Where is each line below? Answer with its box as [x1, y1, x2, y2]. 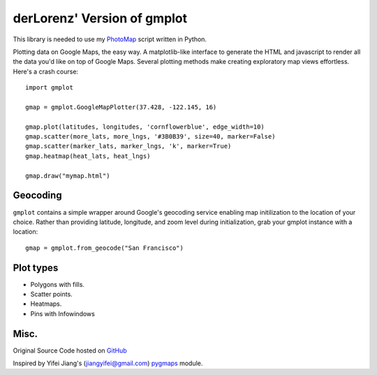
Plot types [13, 262, 59, 274]
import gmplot [25, 84, 73, 92]
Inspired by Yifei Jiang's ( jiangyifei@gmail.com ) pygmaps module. [13, 359, 203, 367]
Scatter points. [30, 290, 73, 298]
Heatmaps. [30, 299, 62, 308]
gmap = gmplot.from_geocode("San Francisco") [25, 243, 184, 252]
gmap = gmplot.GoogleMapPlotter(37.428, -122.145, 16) [25, 103, 217, 111]
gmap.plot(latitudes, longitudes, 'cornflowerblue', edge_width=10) [25, 122, 265, 131]
